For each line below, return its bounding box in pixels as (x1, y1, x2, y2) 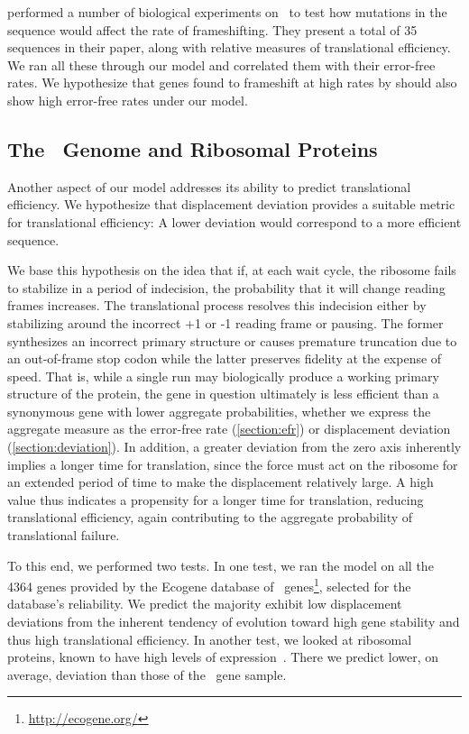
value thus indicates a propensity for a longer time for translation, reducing (7, 490, 424, 509)
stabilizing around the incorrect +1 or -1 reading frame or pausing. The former (7, 313, 444, 332)
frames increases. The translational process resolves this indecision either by (7, 296, 427, 315)
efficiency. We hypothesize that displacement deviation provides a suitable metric (7, 195, 455, 214)
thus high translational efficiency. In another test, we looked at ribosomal (7, 629, 412, 648)
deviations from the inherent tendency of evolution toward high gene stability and (7, 612, 460, 631)
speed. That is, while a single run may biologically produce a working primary (7, 366, 439, 385)
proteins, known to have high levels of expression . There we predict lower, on (7, 647, 439, 666)
